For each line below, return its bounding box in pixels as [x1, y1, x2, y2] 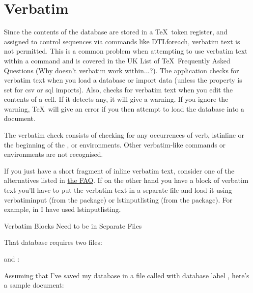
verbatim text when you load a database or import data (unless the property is [4, 75, 242, 85]
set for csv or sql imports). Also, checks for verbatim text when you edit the [4, 84, 233, 94]
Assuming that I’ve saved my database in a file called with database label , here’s [4, 270, 250, 280]
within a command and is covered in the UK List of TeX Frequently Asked [4, 55, 230, 65]
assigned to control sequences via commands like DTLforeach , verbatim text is [4, 36, 240, 46]
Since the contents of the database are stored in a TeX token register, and [4, 27, 228, 37]
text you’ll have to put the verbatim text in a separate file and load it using [4, 185, 232, 195]
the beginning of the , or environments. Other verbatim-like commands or [4, 139, 226, 149]
